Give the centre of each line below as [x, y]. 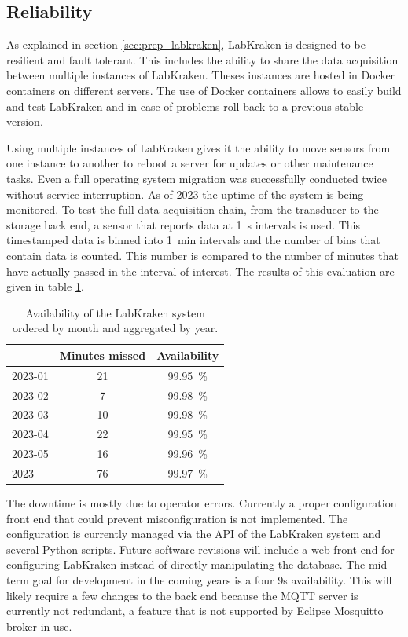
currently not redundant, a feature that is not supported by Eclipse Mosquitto [195, 611]
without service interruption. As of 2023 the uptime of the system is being [185, 194]
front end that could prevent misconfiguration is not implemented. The [177, 518]
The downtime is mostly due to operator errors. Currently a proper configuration [202, 503]
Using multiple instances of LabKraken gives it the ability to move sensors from [198, 147]
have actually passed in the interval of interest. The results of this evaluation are [200, 271]
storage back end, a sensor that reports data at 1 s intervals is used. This [184, 224]
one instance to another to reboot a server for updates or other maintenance [190, 163]
